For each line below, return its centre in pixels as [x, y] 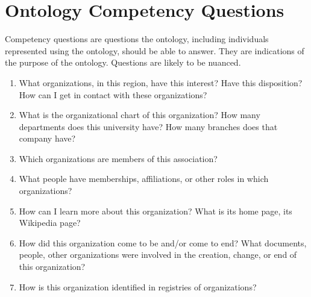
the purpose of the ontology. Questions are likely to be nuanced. [123, 62]
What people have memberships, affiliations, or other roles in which [144, 179]
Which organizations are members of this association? [118, 158]
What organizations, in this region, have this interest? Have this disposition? [161, 82]
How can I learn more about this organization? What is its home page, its [155, 211]
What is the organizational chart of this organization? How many [140, 115]
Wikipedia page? [50, 223]
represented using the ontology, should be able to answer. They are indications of [155, 50]
